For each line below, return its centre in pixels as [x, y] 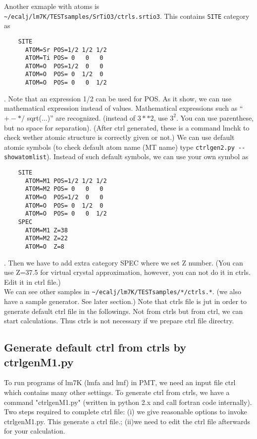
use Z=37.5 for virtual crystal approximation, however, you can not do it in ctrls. [127, 272]
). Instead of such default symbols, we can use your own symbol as [147, 156]
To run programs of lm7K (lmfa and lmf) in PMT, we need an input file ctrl [120, 382]
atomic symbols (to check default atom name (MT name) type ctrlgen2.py [119, 147]
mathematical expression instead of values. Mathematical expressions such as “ [124, 108]
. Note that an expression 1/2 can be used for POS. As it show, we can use [118, 98]
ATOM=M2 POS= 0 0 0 [64, 189]
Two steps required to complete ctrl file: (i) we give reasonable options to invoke [126, 412]
